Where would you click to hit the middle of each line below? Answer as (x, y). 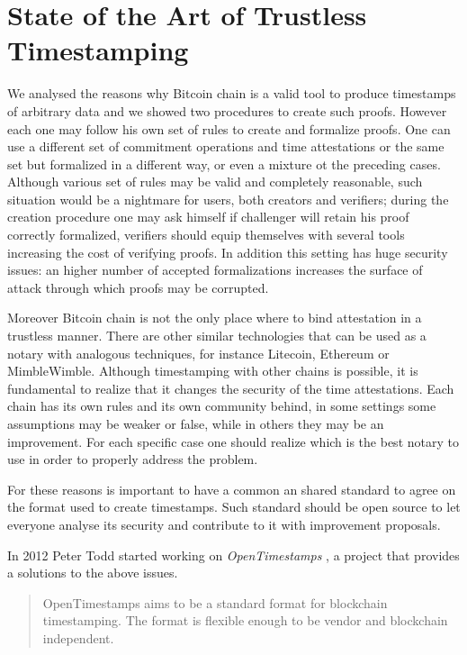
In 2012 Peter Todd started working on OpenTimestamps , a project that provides (233, 555)
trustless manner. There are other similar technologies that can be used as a (217, 336)
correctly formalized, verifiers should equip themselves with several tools (206, 235)
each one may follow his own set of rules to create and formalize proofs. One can (229, 128)
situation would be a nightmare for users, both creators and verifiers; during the (228, 199)
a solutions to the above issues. (93, 573)
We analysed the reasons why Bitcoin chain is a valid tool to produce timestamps (232, 93)
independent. (78, 637)
